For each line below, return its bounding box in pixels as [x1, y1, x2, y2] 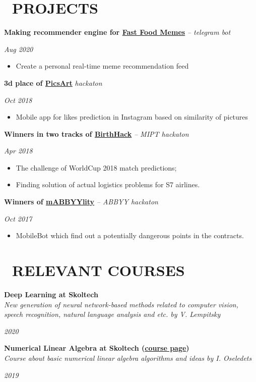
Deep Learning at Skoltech [4, 289, 98, 299]
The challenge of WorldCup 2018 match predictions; [16, 162, 177, 173]
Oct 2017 [4, 213, 32, 224]
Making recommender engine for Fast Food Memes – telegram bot [4, 27, 231, 37]
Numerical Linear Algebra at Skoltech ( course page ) [4, 343, 189, 353]
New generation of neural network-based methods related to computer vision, [4, 299, 239, 309]
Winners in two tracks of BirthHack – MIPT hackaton [4, 128, 189, 139]
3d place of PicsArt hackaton [4, 77, 102, 88]
